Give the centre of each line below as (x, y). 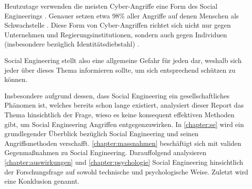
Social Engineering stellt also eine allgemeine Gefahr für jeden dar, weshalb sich (123, 60)
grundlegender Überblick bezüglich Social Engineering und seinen (101, 134)
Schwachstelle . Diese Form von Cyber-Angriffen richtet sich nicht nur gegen (118, 25)
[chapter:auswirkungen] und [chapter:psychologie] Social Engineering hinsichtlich (124, 162)
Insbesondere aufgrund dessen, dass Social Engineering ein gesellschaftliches (117, 95)
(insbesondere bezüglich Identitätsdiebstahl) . (72, 44)
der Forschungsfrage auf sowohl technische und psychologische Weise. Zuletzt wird (126, 171)
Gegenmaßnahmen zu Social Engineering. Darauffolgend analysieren (106, 152)
